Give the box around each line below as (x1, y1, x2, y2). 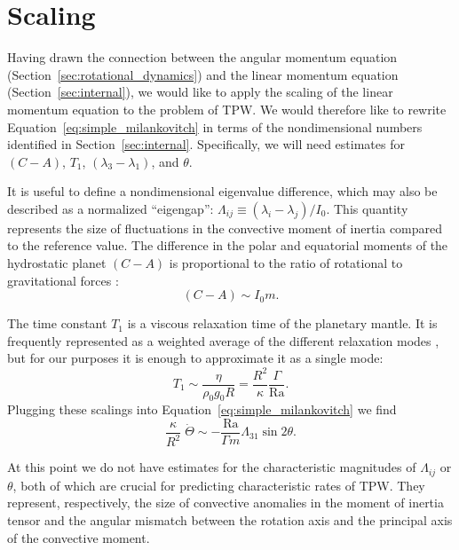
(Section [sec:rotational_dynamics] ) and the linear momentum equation (7, 65, 399, 83)
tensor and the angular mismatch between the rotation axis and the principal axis (7, 511, 453, 530)
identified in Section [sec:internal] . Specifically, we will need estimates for (7, 135, 405, 153)
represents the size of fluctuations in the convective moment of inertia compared (7, 218, 443, 237)
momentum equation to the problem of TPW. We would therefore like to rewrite (7, 99, 447, 118)
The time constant (7, 314, 107, 333)
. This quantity (326, 199, 408, 217)
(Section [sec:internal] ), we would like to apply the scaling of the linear (7, 82, 393, 101)
